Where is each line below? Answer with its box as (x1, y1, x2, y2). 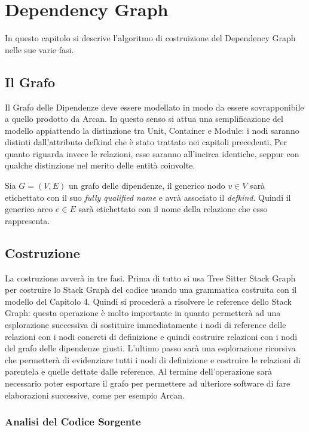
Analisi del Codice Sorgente (5, 414, 141, 429)
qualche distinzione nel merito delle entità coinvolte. (5, 159, 195, 171)
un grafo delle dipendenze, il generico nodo (68, 179, 225, 192)
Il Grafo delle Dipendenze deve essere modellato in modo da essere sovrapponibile (5, 100, 304, 113)
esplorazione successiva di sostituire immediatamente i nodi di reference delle (5, 318, 286, 331)
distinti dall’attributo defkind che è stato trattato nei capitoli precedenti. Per (5, 136, 287, 148)
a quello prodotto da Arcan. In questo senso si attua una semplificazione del (5, 112, 283, 125)
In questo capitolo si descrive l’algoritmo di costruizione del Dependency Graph (5, 32, 296, 44)
